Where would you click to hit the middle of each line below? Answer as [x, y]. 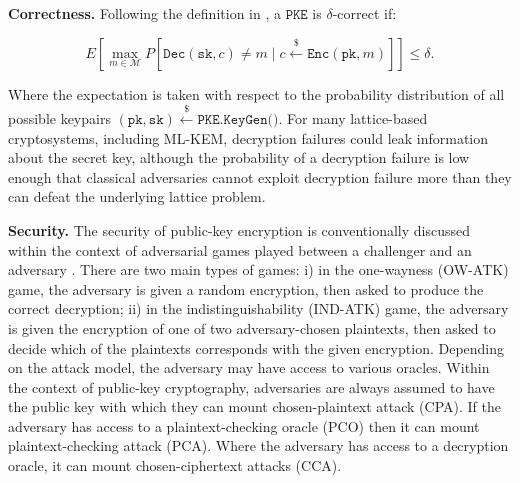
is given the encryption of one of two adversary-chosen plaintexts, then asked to [252, 327]
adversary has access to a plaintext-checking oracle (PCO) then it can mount [244, 425]
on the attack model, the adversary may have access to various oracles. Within [249, 367]
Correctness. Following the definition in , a [144, 13]
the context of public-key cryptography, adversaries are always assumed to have [251, 386]
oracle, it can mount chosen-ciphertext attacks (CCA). [175, 465]
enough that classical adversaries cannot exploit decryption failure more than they [260, 176]
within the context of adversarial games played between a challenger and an [240, 249]
